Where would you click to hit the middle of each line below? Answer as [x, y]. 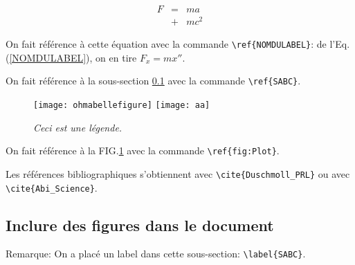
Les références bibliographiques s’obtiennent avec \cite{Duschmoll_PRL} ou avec [178, 173]
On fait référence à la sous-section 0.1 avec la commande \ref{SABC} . [153, 81]
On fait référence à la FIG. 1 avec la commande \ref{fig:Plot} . [143, 150]
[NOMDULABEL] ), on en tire [73, 57]
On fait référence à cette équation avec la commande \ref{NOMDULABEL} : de [166, 44]
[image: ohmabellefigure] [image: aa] [122, 106]
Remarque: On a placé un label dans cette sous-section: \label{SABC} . [156, 254]
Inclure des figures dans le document [140, 225]
